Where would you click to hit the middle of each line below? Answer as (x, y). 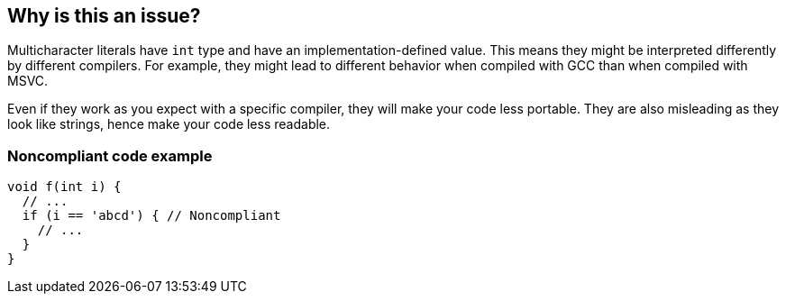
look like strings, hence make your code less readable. (169, 124)
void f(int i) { (64, 187)
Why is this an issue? (104, 16)
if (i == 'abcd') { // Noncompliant (151, 216)
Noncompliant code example (110, 155)
